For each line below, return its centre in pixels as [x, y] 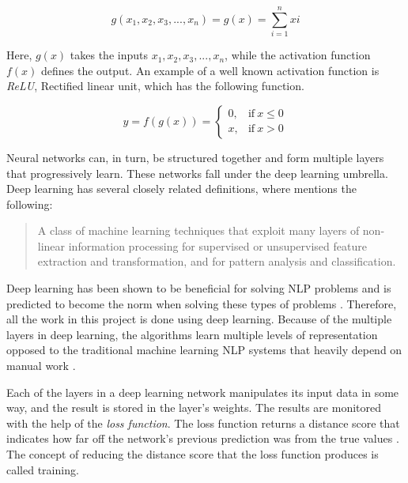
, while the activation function [298, 55]
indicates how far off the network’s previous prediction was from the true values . [203, 438]
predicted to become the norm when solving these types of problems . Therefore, [202, 303]
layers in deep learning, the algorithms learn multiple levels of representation [192, 334]
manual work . [41, 366]
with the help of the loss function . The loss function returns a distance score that [203, 423]
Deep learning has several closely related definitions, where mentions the [181, 189]
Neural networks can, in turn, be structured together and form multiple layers [195, 157]
